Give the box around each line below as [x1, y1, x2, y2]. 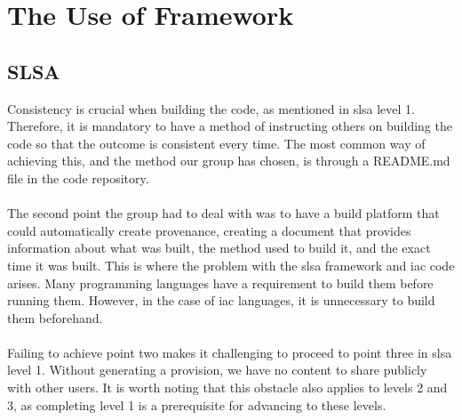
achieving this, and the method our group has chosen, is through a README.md [7, 151, 450, 170]
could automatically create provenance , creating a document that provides [7, 221, 411, 239]
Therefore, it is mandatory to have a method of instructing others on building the [7, 117, 452, 135]
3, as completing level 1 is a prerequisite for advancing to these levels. [7, 395, 386, 414]
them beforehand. [7, 308, 103, 327]
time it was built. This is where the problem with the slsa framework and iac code [7, 255, 455, 274]
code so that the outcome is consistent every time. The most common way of [7, 133, 426, 152]
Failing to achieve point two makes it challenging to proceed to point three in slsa [7, 343, 452, 361]
